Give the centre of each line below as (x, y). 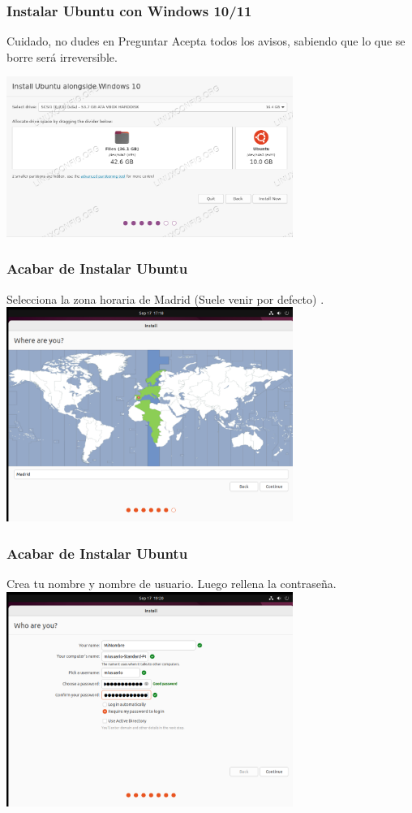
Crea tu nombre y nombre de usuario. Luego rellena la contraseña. (172, 584)
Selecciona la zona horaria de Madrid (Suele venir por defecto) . (165, 298)
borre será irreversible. (62, 56)
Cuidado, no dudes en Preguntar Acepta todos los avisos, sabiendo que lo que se (206, 41)
